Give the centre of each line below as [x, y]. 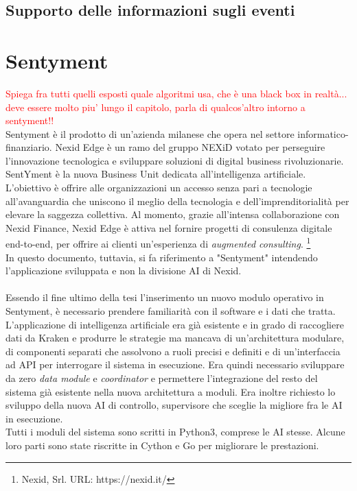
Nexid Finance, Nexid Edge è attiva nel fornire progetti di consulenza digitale [169, 227]
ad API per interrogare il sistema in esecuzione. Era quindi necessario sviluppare [175, 364]
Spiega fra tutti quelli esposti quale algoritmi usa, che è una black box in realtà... [176, 93]
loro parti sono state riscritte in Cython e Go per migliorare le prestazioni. [162, 445]
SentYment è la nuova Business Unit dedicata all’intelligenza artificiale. [156, 174]
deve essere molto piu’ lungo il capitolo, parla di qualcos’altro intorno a [156, 107]
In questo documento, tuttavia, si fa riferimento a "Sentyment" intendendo [162, 257]
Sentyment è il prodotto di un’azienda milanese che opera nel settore [150, 133]
